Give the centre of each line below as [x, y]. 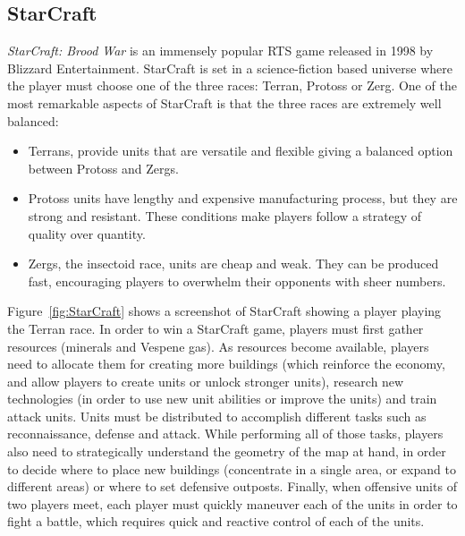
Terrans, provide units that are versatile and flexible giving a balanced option [241, 151]
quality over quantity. [87, 233]
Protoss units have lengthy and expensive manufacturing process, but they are [243, 198]
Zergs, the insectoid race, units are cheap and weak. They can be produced [233, 264]
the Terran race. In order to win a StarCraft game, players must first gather [216, 328]
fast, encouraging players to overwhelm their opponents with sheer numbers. [237, 281]
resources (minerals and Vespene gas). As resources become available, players [218, 346]
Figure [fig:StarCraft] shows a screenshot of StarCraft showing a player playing [224, 311]
